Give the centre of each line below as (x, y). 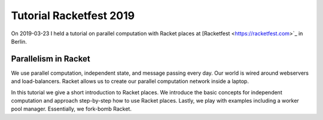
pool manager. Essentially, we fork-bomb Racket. (71, 109)
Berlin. (19, 41)
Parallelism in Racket (51, 59)
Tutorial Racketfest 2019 (73, 16)
